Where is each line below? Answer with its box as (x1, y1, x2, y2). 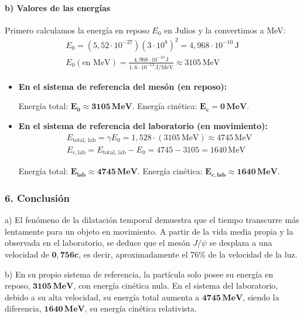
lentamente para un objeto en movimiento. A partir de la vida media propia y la (5, 225, 293, 237)
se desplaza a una (209, 236, 272, 249)
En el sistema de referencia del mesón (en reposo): (18, 80, 227, 92)
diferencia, (5, 302, 42, 314)
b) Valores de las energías (5, 1, 111, 13)
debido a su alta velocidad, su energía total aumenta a (5, 290, 200, 303)
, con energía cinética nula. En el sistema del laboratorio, (73, 279, 278, 292)
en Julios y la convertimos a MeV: (164, 23, 286, 36)
